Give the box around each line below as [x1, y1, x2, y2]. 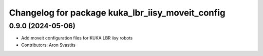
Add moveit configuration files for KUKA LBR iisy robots [21, 35, 133, 41]
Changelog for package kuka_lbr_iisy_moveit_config [9, 7, 225, 18]
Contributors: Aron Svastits [21, 42, 75, 48]
